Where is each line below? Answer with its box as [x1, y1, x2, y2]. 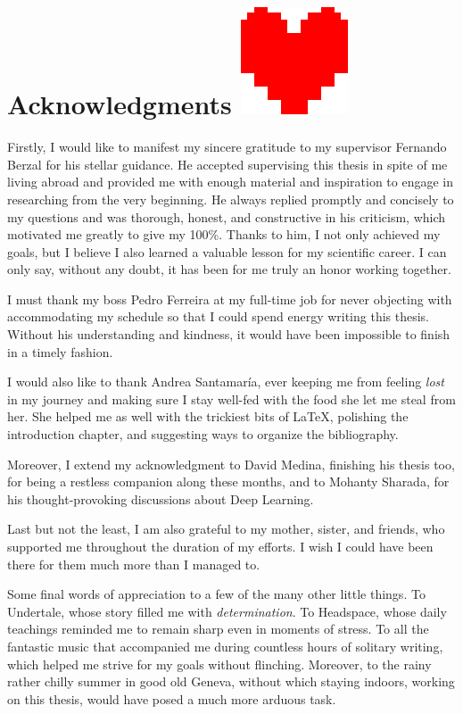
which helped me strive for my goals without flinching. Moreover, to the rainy [7, 654, 432, 673]
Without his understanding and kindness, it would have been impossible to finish [7, 325, 451, 344]
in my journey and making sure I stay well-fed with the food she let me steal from [7, 389, 456, 408]
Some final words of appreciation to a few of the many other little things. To [7, 585, 426, 603]
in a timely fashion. [7, 342, 113, 361]
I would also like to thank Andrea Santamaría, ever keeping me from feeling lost [7, 372, 444, 391]
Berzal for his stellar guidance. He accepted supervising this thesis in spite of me [7, 154, 448, 173]
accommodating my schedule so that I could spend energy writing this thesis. [7, 307, 430, 326]
